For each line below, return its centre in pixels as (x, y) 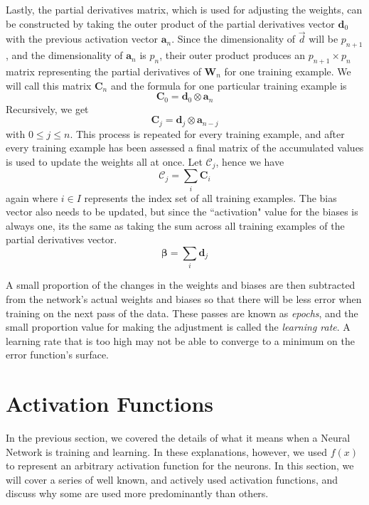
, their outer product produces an (232, 55)
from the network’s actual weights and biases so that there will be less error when (184, 298)
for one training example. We (288, 71)
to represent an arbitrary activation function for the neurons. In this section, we (180, 466)
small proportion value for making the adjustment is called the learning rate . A (178, 327)
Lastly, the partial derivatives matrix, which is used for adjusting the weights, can (184, 9)
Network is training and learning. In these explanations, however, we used (166, 451)
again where (32, 197)
